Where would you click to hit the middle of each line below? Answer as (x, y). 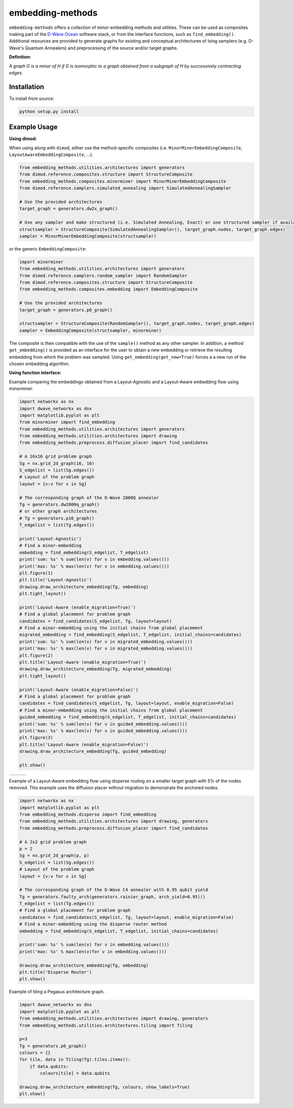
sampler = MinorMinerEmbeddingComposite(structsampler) (88, 236)
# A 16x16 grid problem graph (56, 456)
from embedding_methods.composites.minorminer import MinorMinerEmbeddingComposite (123, 181)
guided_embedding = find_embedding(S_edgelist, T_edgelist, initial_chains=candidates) (128, 717)
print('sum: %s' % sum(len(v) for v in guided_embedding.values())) (103, 724)
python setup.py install (49, 111)
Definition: (20, 57)
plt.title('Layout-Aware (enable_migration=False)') (84, 744)
